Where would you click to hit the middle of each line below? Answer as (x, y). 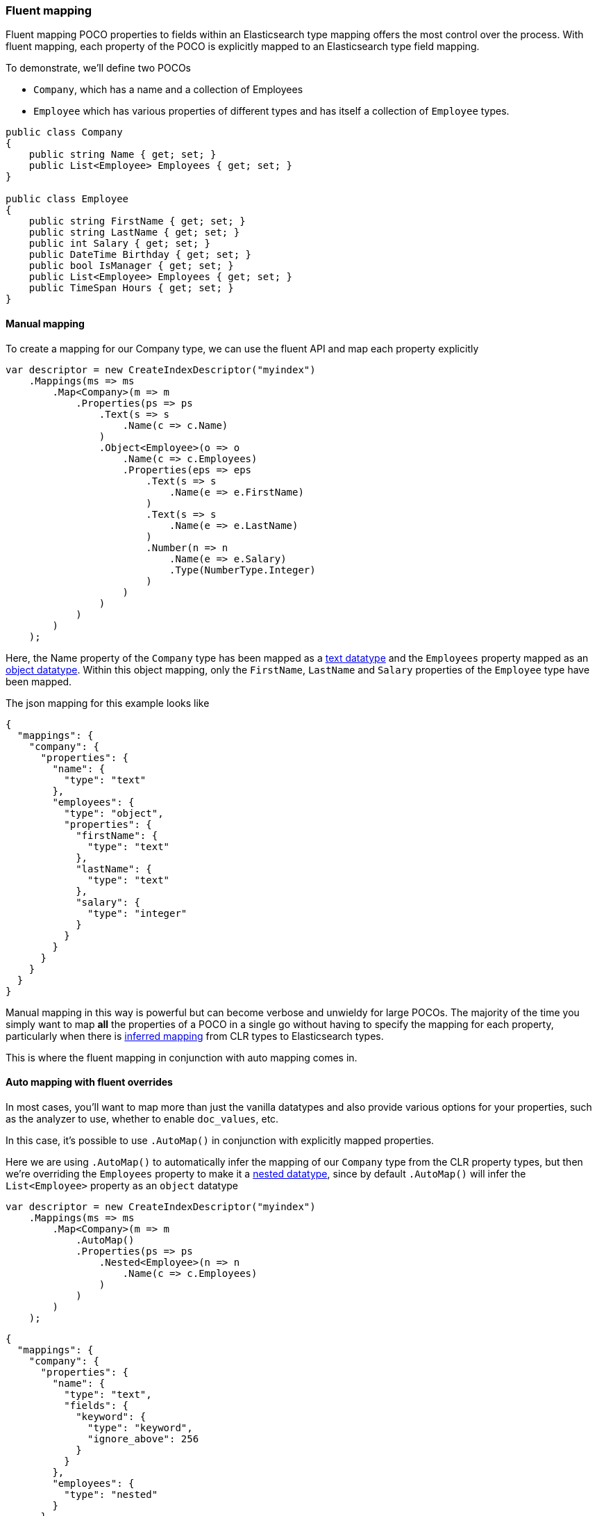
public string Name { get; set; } (123, 155)
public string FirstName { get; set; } (137, 221)
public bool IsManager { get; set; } (131, 266)
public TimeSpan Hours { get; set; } (131, 288)
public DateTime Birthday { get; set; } (140, 255)
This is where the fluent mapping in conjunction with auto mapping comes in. (182, 1057)
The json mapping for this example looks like (108, 703)
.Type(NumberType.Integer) (243, 570)
